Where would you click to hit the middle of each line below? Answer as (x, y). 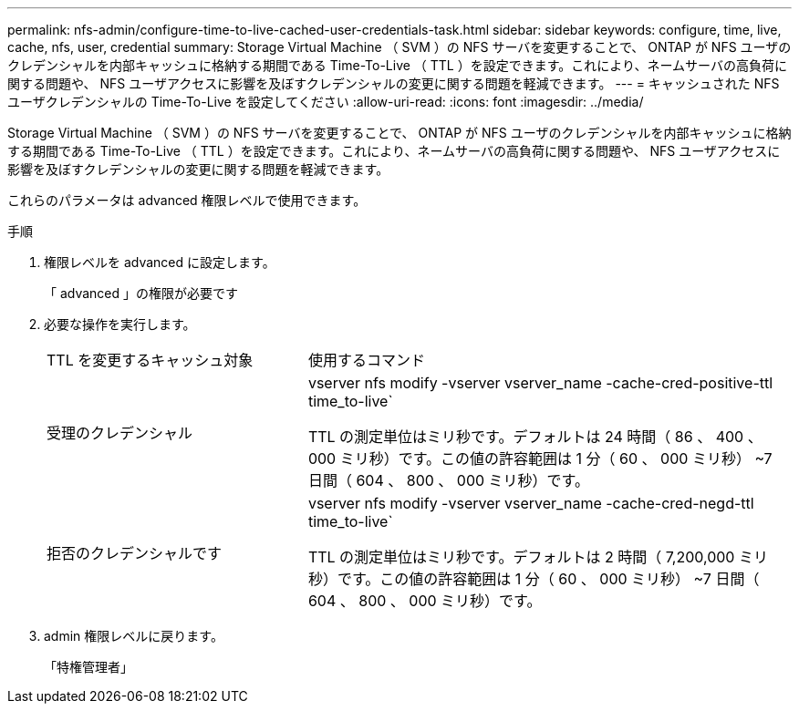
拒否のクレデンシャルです (135, 553)
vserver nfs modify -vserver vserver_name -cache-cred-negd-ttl (531, 503)
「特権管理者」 (88, 667)
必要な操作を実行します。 (120, 324)
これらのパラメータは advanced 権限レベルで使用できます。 (187, 200)
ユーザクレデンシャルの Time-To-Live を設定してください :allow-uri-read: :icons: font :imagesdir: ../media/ (326, 102)
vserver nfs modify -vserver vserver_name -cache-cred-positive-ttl (540, 383)
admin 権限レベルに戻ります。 (134, 636)
